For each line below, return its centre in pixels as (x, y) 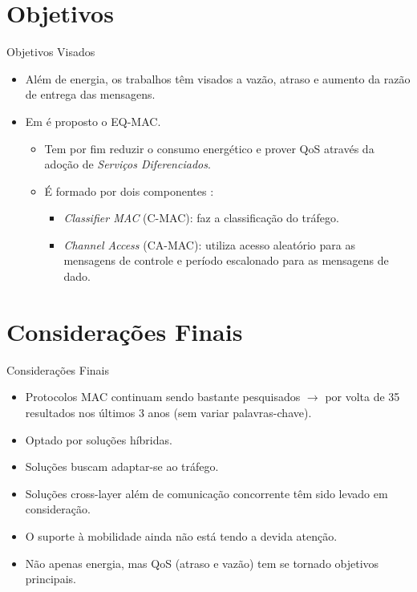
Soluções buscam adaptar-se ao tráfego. (122, 466)
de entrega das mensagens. (90, 94)
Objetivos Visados (51, 52)
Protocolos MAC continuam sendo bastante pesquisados (163, 397)
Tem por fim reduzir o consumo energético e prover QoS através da (209, 148)
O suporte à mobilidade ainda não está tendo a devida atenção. (181, 535)
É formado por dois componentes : (129, 191)
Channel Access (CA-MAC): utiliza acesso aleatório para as (209, 244)
